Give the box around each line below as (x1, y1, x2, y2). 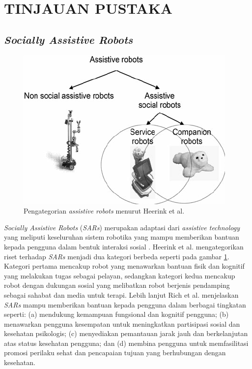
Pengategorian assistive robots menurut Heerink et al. (24, 206, 185, 216)
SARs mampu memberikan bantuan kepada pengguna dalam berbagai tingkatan (4, 299, 246, 309)
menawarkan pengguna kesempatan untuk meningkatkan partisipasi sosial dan (4, 318, 240, 329)
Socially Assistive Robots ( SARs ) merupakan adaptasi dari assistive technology (4, 222, 240, 232)
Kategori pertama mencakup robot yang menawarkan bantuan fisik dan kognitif (4, 261, 245, 271)
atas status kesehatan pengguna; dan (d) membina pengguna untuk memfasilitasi (4, 338, 249, 348)
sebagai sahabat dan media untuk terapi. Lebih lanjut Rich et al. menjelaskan (4, 289, 239, 300)
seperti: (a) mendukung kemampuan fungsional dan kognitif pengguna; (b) (4, 309, 229, 319)
